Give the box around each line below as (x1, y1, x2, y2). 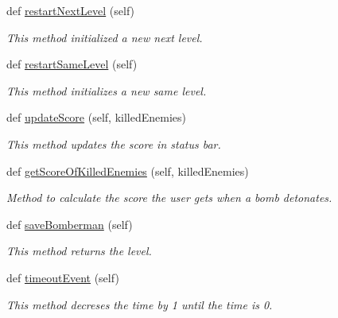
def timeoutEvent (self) (6, 269, 119, 285)
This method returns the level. (6, 242, 152, 259)
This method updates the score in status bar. (6, 135, 221, 152)
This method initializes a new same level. (6, 82, 207, 99)
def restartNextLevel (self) (6, 2, 135, 18)
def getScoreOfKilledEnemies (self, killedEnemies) (6, 162, 249, 179)
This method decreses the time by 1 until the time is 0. (6, 296, 273, 312)
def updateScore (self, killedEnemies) (6, 109, 186, 126)
